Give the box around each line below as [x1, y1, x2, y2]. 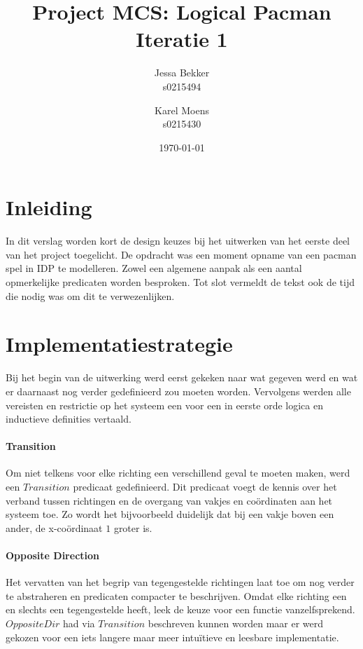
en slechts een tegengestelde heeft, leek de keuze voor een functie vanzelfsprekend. [6, 602, 355, 617]
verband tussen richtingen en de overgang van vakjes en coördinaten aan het [6, 493, 333, 507]
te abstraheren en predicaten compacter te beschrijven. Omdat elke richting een [6, 588, 347, 603]
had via [63, 616, 95, 631]
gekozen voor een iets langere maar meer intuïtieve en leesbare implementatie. [6, 629, 339, 644]
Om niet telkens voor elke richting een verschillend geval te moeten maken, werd [6, 465, 350, 480]
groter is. [113, 520, 152, 535]
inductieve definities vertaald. [6, 411, 131, 426]
